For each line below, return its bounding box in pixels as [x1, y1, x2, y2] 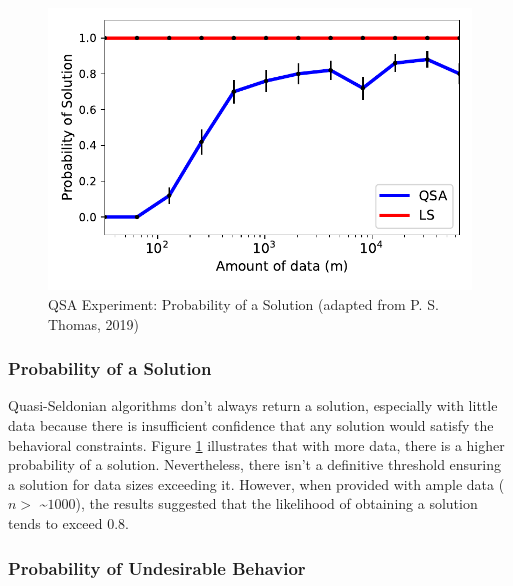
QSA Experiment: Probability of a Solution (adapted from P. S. [48, 294, 439, 315]
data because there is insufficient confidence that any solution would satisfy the [8, 415, 494, 436]
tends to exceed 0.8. [8, 513, 130, 534]
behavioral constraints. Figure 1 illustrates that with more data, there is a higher [8, 434, 505, 455]
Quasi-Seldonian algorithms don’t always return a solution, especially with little [8, 395, 498, 416]
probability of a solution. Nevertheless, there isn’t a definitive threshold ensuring [8, 454, 502, 475]
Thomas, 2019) [48, 313, 140, 334]
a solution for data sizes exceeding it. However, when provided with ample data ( [8, 473, 505, 494]
